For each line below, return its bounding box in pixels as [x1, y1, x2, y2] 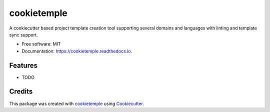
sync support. [9, 31, 38, 37]
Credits [9, 87, 33, 96]
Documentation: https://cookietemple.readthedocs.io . [21, 48, 132, 54]
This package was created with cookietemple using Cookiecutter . [9, 100, 144, 106]
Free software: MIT [21, 41, 61, 47]
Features [9, 61, 37, 69]
